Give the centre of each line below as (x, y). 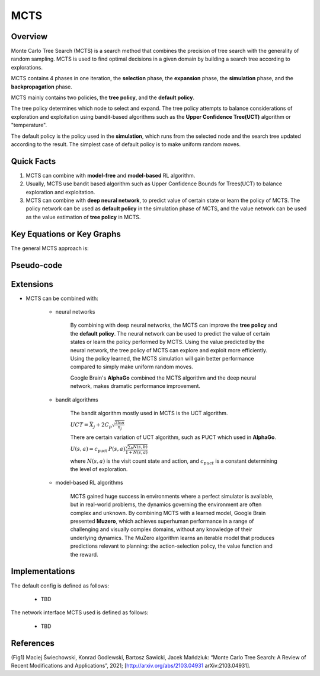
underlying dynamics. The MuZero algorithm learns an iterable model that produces (172, 538)
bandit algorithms (77, 399)
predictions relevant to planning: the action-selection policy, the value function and (171, 546)
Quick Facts (33, 161)
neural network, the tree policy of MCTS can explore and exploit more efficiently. (169, 350)
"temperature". (29, 125)
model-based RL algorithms (89, 483)
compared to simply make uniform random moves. (132, 367)
